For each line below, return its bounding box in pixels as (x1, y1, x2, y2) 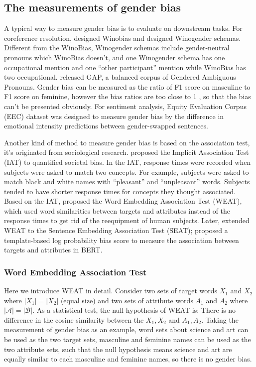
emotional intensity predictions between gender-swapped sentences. (4, 121, 208, 131)
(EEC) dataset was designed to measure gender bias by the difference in (4, 111, 224, 121)
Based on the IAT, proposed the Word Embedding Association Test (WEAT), (4, 196, 242, 206)
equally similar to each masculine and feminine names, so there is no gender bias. (4, 354, 252, 364)
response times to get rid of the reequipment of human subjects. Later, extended (4, 215, 250, 226)
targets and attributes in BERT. (4, 245, 103, 255)
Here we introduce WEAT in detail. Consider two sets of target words (4, 285, 218, 296)
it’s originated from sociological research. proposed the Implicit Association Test (4, 147, 249, 157)
